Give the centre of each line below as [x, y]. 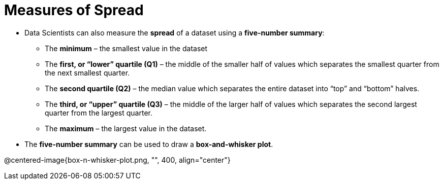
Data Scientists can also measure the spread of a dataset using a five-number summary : [175, 32]
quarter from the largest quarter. [99, 113]
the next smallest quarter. [87, 72]
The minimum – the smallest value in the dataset [126, 48]
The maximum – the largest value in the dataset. [126, 128]
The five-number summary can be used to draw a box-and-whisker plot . [149, 144]
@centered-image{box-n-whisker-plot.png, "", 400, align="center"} [117, 160]
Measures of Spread [74, 10]
